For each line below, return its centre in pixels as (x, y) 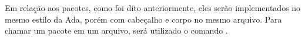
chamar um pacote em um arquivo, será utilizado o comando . (116, 30)
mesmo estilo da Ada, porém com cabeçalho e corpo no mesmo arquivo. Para (143, 19)
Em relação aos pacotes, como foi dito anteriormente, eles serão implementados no (153, 8)
